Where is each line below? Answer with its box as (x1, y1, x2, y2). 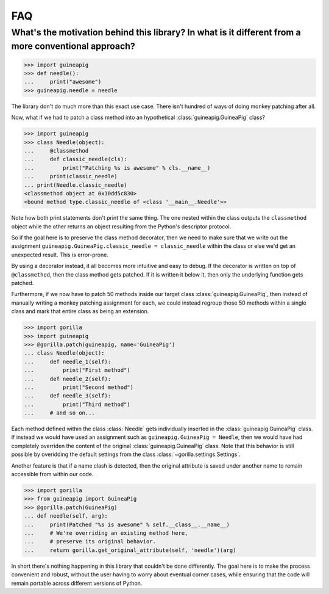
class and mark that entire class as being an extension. (11, 308, 149, 315)
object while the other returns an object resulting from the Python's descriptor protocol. (11, 223, 232, 230)
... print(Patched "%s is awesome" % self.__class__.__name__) (24, 521, 230, 528)
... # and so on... (24, 410, 96, 416)
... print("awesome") (24, 78, 102, 85)
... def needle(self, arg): (24, 513, 108, 520)
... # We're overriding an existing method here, (24, 529, 188, 537)
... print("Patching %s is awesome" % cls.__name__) (24, 164, 211, 171)
